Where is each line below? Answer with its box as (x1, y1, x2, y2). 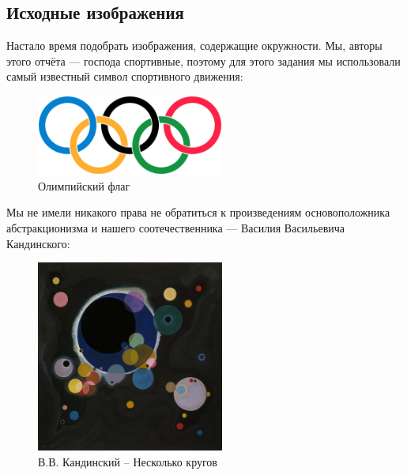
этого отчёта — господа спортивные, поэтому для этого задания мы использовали (6, 52, 401, 69)
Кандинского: (6, 235, 70, 251)
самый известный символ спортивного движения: (6, 68, 243, 85)
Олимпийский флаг (38, 177, 130, 194)
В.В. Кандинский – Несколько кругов (38, 453, 217, 469)
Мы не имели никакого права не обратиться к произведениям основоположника (6, 204, 390, 221)
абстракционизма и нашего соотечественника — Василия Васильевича (6, 219, 345, 236)
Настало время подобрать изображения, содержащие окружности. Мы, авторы (6, 37, 383, 54)
